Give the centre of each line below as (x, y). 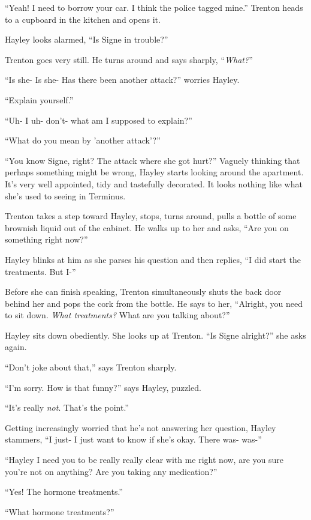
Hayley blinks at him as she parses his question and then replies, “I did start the (153, 259)
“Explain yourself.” (39, 99)
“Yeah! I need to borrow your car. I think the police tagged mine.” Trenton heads (154, 7)
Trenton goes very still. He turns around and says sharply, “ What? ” (129, 59)
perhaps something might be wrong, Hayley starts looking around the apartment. (154, 172)
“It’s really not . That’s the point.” (67, 407)
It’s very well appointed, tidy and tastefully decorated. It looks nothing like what (154, 183)
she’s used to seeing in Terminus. (65, 195)
